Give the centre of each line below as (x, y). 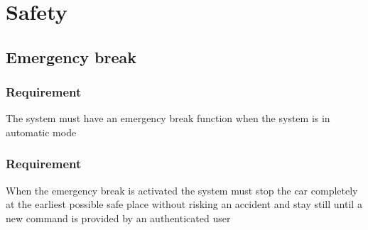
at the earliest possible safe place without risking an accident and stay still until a (184, 204)
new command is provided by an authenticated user (118, 218)
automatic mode (41, 132)
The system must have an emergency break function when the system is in (168, 118)
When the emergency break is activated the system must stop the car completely (182, 190)
